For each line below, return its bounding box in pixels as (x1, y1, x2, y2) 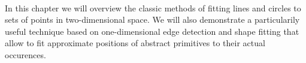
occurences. (5, 48, 46, 61)
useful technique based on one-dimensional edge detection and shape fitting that (5, 25, 299, 37)
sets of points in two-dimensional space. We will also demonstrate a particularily (5, 13, 300, 26)
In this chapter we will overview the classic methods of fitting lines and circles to (5, 1, 301, 14)
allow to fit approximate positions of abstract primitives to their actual (5, 37, 265, 49)
